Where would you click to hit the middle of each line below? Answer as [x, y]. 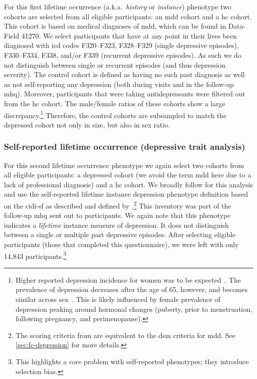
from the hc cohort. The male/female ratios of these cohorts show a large [115, 103]
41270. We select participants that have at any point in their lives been [129, 35]
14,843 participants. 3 [35, 255]
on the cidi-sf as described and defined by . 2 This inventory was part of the [118, 205]
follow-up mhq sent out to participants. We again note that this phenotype [117, 215]
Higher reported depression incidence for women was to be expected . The [128, 279]
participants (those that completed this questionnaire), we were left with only [121, 244]
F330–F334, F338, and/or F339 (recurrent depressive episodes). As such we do [123, 55]
